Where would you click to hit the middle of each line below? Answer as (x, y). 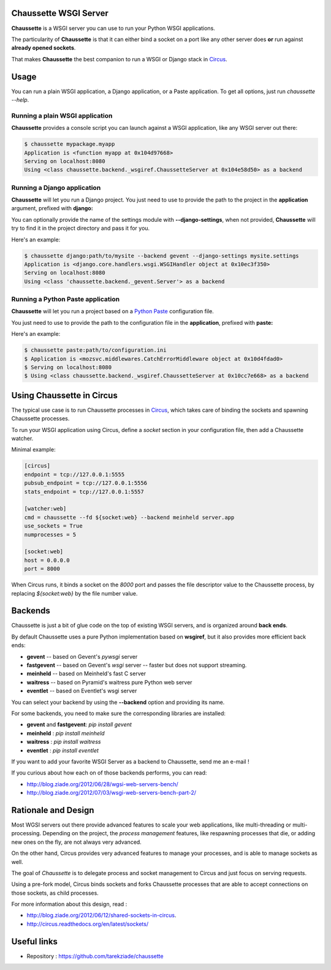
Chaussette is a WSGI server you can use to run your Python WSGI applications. (113, 28)
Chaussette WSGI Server (60, 13)
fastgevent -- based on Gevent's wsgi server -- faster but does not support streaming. (137, 665)
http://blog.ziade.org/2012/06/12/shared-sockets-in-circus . (101, 915)
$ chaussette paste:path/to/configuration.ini (95, 350)
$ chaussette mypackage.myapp (70, 144)
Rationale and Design (53, 810)
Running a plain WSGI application (62, 115)
